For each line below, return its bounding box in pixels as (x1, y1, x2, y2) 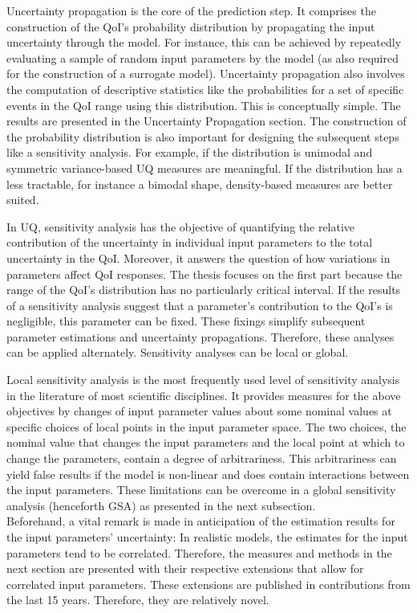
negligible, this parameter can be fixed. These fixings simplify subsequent (6, 313, 366, 329)
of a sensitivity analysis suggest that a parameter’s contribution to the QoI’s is (6, 296, 393, 313)
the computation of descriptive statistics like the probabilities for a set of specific (6, 80, 404, 97)
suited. (6, 191, 39, 208)
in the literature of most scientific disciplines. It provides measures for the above (6, 386, 401, 403)
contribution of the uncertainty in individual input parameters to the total (6, 234, 373, 251)
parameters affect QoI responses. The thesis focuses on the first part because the (6, 265, 403, 282)
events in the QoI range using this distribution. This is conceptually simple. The (6, 96, 401, 113)
